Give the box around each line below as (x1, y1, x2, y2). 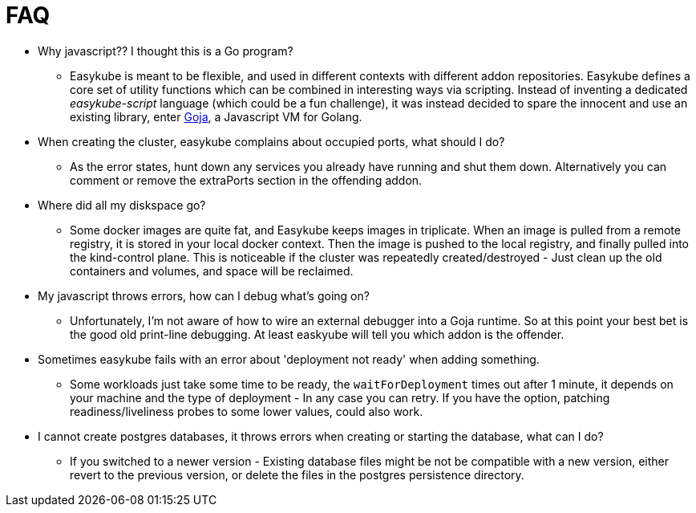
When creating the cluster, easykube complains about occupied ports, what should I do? (38, 134, 505, 149)
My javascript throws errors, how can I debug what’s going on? (38, 288, 370, 303)
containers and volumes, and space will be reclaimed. (70, 263, 354, 278)
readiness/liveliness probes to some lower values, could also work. (70, 404, 423, 418)
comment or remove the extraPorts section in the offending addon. (70, 173, 423, 187)
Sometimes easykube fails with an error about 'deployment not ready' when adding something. (38, 352, 540, 366)
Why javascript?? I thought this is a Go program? (38, 43, 293, 58)
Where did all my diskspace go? (38, 197, 206, 212)
